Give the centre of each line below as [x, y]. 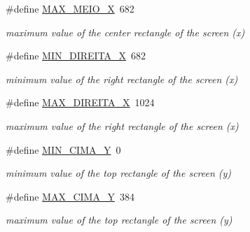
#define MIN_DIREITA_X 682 [76, 56]
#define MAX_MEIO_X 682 [70, 8]
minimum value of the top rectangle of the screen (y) [119, 173]
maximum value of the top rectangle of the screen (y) [119, 220]
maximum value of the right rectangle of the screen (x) [122, 125]
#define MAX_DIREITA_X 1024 [80, 102]
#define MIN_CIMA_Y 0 [63, 149]
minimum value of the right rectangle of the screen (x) [122, 79]
